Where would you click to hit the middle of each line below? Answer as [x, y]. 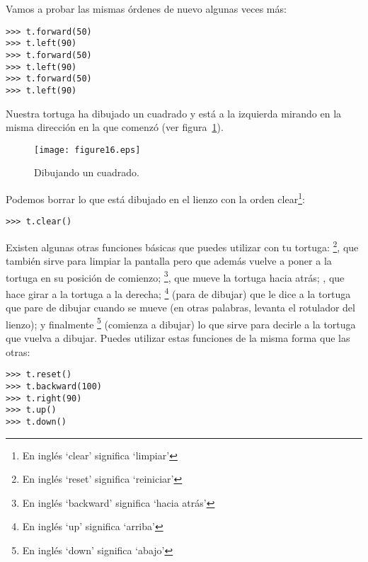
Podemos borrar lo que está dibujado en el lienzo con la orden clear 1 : [155, 197]
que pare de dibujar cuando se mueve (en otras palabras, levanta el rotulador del [180, 308]
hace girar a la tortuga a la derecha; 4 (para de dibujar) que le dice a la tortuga [178, 292]
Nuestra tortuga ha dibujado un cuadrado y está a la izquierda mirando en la [174, 113]
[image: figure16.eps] [87, 150]
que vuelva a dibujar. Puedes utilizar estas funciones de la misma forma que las [178, 338]
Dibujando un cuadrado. [87, 172]
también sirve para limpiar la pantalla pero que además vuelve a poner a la [169, 261]
